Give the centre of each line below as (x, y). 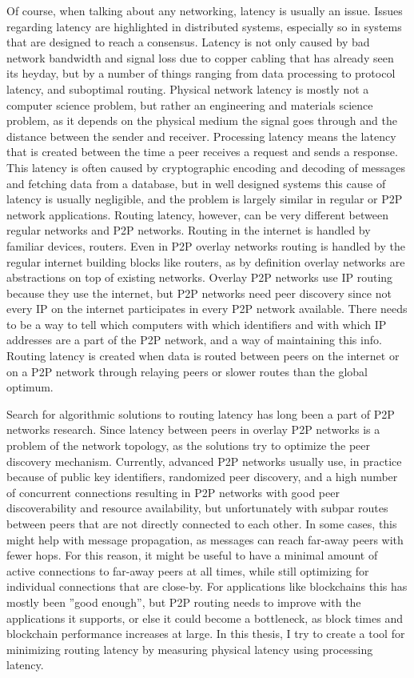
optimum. (30, 387)
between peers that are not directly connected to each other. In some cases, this (202, 524)
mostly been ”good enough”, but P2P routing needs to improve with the (184, 602)
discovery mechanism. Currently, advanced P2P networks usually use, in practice (204, 461)
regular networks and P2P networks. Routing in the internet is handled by (189, 230)
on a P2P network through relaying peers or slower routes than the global (187, 371)
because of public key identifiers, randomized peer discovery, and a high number (202, 477)
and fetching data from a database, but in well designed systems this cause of (196, 183)
